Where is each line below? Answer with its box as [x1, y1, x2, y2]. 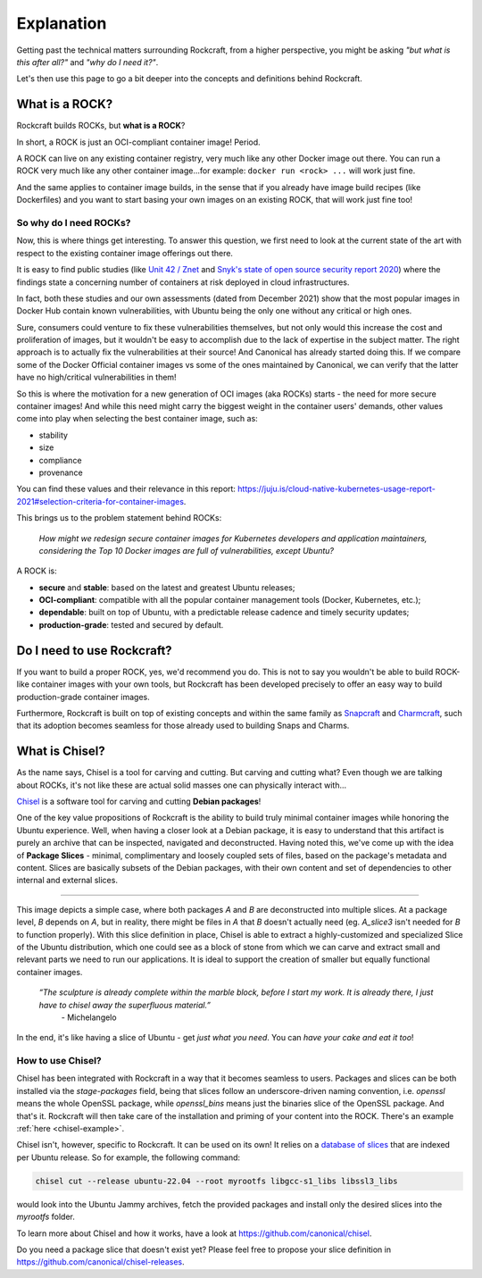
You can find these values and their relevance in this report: [16, 483, 237, 495]
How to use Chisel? [16, 1055, 102, 1067]
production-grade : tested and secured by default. [38, 619, 224, 630]
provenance [38, 467, 84, 478]
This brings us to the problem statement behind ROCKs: [16, 513, 222, 523]
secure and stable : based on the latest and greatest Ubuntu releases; [38, 581, 295, 593]
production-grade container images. [16, 691, 151, 702]
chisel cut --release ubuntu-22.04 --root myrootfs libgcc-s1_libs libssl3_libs [35, 1175, 398, 1186]
